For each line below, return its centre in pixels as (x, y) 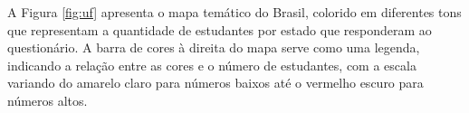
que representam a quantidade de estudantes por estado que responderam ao (220, 29)
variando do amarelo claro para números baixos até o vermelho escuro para (215, 83)
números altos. (48, 100)
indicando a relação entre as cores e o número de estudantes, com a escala (212, 65)
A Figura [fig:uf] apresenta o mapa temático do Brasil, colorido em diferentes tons (234, 12)
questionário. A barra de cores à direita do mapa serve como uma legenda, (214, 47)
